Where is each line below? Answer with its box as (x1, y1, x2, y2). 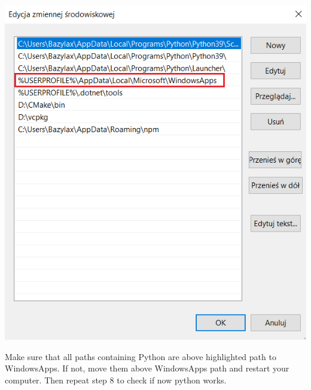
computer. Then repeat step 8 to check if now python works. (5, 373, 227, 386)
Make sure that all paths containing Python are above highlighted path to (5, 350, 276, 362)
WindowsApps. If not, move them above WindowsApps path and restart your (5, 362, 289, 374)
